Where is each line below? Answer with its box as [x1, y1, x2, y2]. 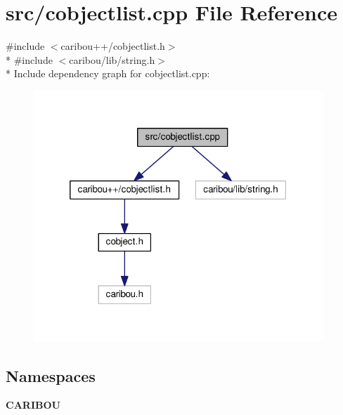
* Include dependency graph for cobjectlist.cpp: [6, 66, 210, 81]
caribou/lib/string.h [69, 52, 155, 67]
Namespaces [6, 364, 96, 386]
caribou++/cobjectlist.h [60, 39, 165, 53]
